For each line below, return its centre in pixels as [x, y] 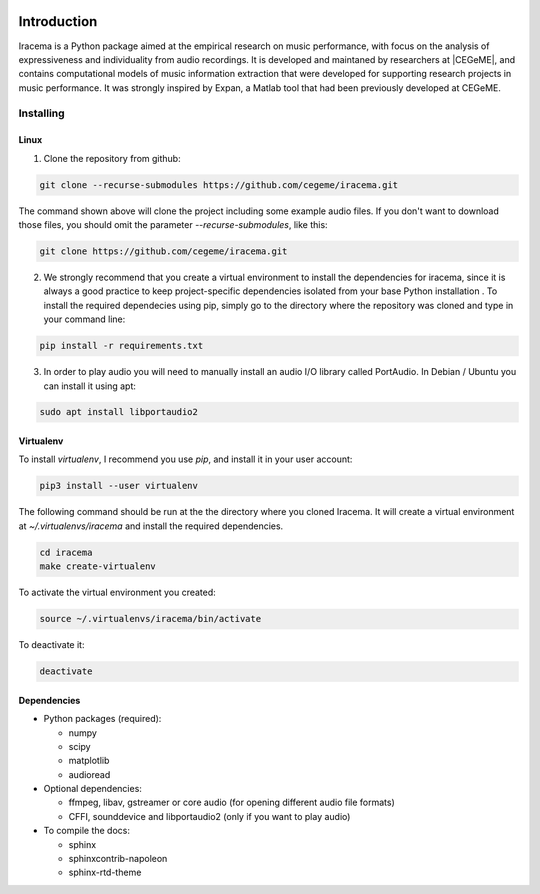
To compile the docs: [86, 831]
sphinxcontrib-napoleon [118, 859]
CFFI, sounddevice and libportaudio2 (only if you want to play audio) [209, 816]
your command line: [84, 319]
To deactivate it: [51, 645]
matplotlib [89, 761]
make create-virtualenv [98, 566]
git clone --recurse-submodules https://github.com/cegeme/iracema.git [219, 184]
